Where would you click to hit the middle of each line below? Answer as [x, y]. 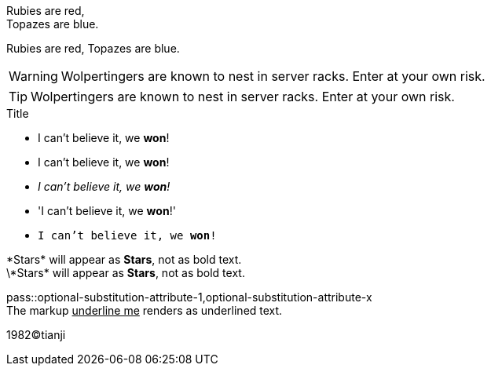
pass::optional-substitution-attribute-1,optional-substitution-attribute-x [189, 297]
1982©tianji [36, 335]
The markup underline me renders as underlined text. [145, 310]
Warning [33, 76]
